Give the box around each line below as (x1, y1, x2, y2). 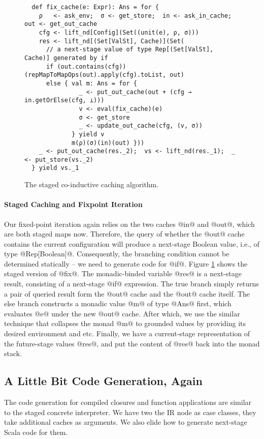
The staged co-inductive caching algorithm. (24, 179, 159, 190)
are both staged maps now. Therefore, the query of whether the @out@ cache (4, 228, 245, 239)
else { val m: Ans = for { (46, 79, 137, 87)
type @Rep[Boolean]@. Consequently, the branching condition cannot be (4, 248, 229, 259)
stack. (4, 348, 22, 359)
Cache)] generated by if (24, 54, 108, 62)
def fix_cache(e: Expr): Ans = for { (31, 4, 159, 11)
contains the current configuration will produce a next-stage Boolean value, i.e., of (4, 238, 259, 249)
